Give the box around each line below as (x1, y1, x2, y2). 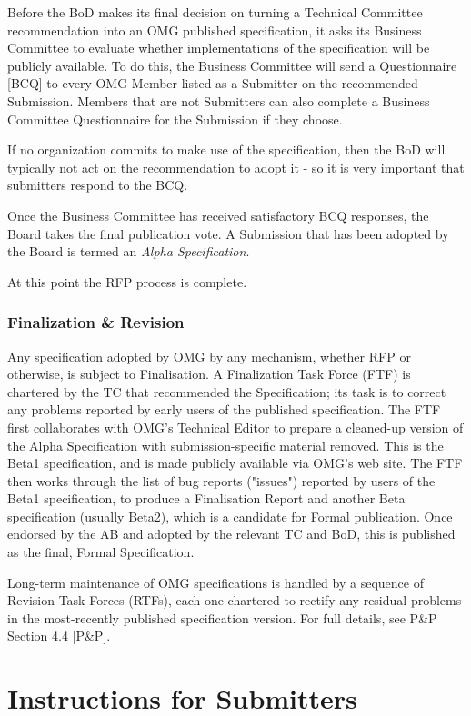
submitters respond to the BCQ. (7, 175, 188, 194)
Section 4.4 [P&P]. (7, 626, 111, 645)
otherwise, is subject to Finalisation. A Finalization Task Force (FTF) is (7, 364, 411, 383)
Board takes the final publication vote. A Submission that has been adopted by (7, 224, 449, 243)
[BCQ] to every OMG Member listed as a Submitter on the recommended (7, 74, 418, 93)
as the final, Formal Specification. (7, 542, 195, 562)
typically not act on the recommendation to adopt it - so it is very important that (7, 157, 465, 176)
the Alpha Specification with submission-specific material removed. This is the (7, 435, 444, 454)
